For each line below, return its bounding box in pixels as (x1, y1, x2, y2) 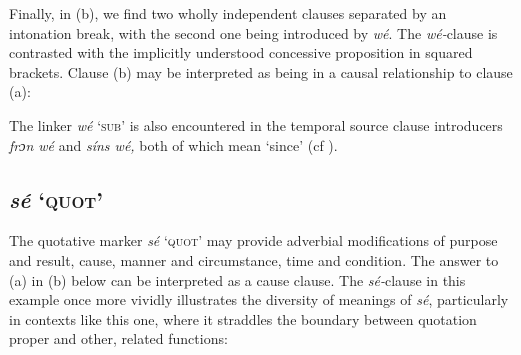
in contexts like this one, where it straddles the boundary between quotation (9, 308, 477, 329)
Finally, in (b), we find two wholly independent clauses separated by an (9, 3, 447, 23)
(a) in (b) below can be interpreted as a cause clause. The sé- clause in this (9, 269, 466, 290)
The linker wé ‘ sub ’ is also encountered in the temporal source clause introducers (9, 114, 503, 135)
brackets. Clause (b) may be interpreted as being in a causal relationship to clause (9, 61, 513, 82)
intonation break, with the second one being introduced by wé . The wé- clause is (9, 22, 498, 43)
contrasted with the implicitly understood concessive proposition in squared (9, 42, 473, 63)
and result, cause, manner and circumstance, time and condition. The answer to (9, 249, 499, 270)
